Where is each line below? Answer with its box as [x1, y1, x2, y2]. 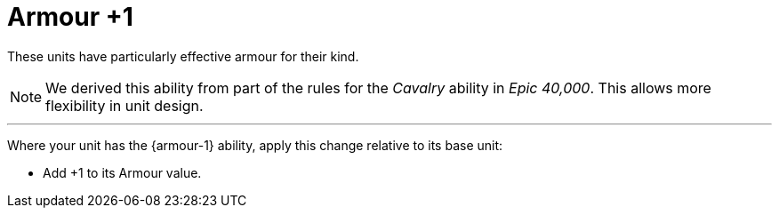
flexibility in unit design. [45, 96, 204, 115]
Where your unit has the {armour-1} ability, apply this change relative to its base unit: [7, 137, 503, 153]
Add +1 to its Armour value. [43, 164, 202, 180]
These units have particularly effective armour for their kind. [7, 48, 359, 64]
